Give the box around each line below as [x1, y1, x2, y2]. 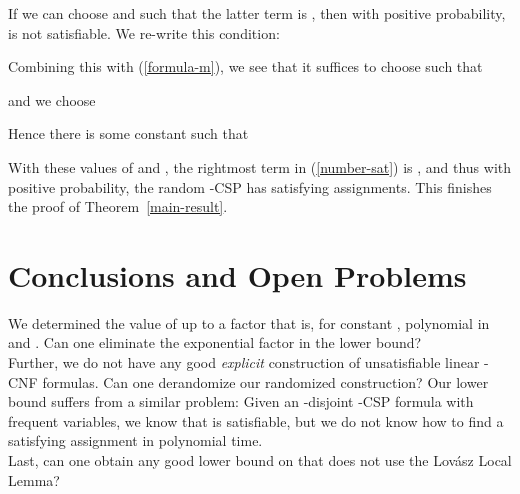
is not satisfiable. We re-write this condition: [8, 22, 280, 43]
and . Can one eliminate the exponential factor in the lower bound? [8, 332, 422, 353]
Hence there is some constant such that [8, 123, 249, 144]
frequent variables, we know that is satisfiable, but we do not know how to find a [8, 410, 504, 431]
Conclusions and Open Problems [8, 254, 467, 295]
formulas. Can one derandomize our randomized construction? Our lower [42, 371, 489, 392]
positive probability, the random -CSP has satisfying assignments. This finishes [8, 176, 492, 197]
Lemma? [8, 469, 60, 490]
